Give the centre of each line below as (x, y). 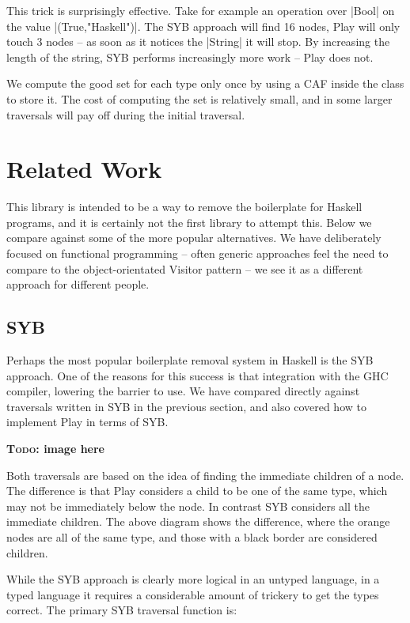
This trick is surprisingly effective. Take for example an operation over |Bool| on (201, 10)
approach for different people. (78, 284)
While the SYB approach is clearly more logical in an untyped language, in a (193, 579)
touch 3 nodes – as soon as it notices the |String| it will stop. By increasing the (198, 42)
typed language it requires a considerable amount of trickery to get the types (193, 594)
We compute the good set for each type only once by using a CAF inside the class (205, 83)
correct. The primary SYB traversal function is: (122, 610)
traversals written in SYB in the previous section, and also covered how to (186, 406)
